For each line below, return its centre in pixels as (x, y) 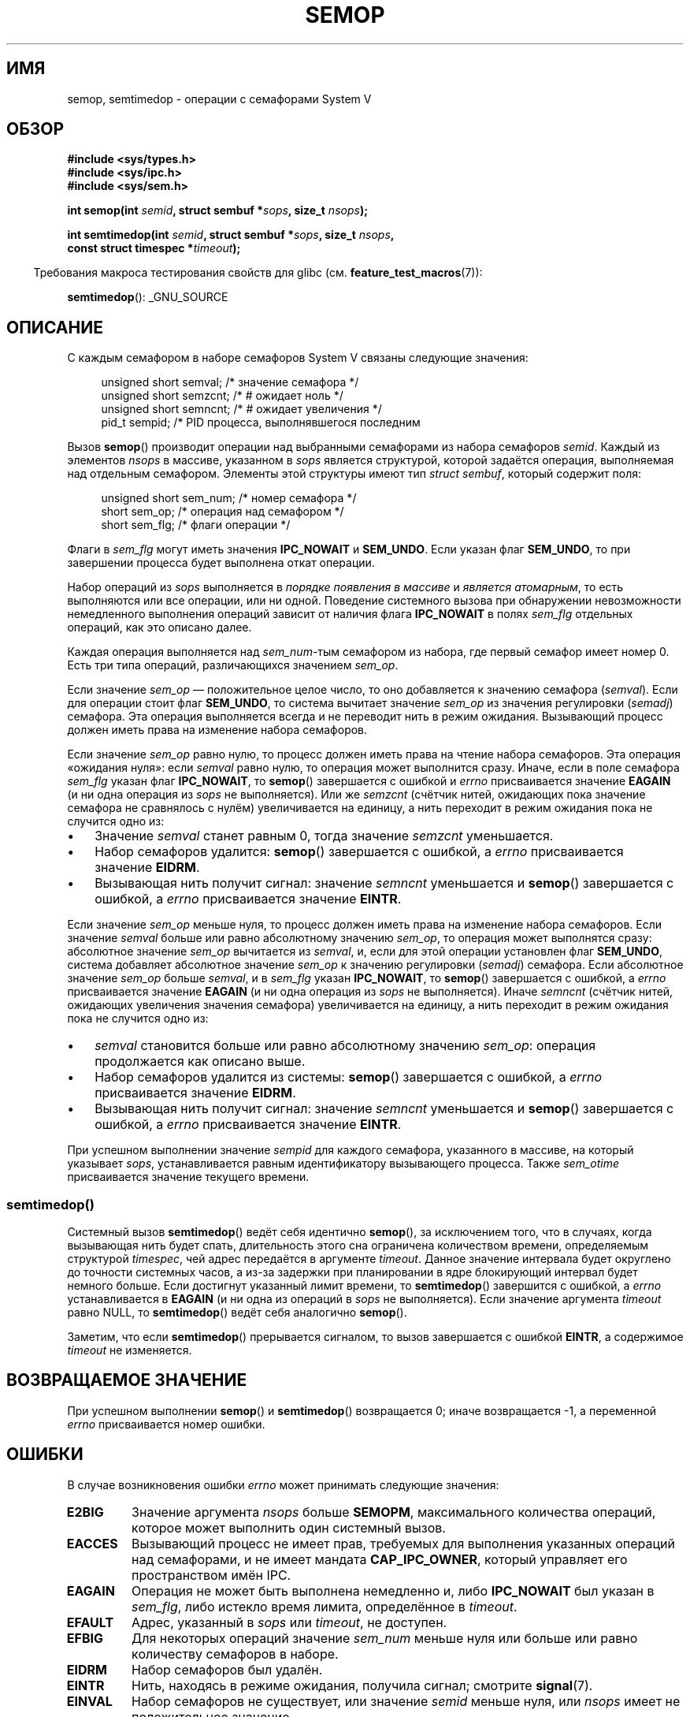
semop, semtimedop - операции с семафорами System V (219, 99)
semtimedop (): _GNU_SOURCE (148, 297)
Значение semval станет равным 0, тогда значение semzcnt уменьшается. (324, 836)
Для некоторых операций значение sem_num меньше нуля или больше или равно (385, 1638)
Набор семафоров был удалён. (227, 1669)
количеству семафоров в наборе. (235, 1654)
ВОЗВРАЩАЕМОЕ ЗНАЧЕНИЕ (127, 1380)
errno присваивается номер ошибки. (166, 1424)
